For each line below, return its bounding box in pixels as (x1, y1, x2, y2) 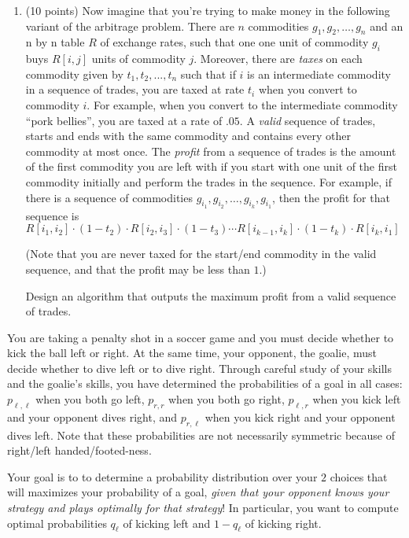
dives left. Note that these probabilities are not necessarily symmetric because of (7, 426, 395, 443)
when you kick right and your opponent (204, 408, 396, 425)
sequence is (25, 207, 79, 223)
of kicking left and (123, 514, 211, 531)
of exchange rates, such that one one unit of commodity (100, 34, 369, 50)
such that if (180, 65, 236, 82)
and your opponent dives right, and (7, 408, 178, 425)
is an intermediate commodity (247, 65, 391, 82)
